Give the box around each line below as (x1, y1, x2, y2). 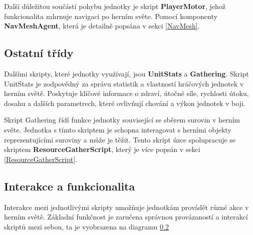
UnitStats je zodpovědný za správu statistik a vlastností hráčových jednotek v (4, 78, 244, 88)
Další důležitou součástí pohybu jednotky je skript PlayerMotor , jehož (4, 1, 226, 11)
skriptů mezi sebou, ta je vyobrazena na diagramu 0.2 (4, 221, 169, 231)
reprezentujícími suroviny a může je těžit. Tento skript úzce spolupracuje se (4, 134, 236, 144)
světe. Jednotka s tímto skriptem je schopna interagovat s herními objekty (4, 124, 231, 134)
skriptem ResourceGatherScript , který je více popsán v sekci (4, 144, 200, 154)
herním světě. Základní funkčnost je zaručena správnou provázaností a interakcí (4, 211, 248, 222)
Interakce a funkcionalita (4, 178, 135, 193)
